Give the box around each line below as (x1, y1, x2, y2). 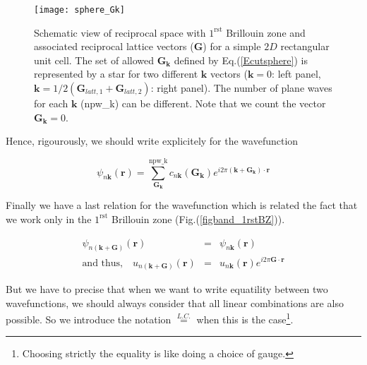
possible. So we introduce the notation (6, 311, 172, 326)
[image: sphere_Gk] (34, 5, 125, 15)
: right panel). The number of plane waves (150, 80, 332, 95)
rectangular (280, 39, 330, 54)
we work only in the (6, 211, 92, 226)
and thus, (82, 258, 124, 268)
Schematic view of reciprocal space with (34, 25, 206, 40)
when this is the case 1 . (196, 310, 294, 326)
